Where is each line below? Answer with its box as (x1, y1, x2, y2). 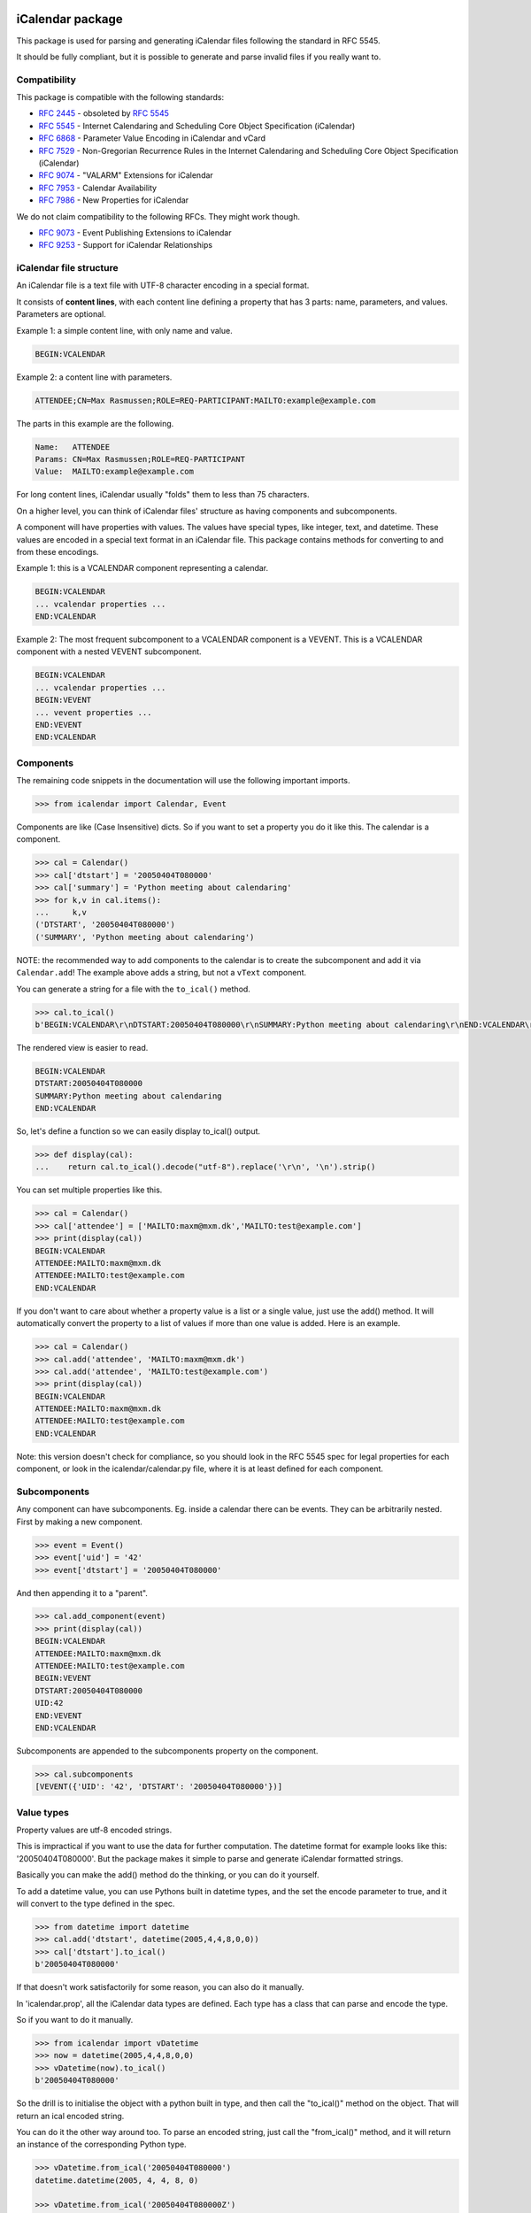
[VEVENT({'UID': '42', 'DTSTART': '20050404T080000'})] (35, 1782, 283, 1792)
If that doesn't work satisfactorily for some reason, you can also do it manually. (16, 1982, 304, 1993)
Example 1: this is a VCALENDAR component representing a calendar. (16, 563, 269, 574)
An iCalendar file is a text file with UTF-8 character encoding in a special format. (16, 280, 310, 291)
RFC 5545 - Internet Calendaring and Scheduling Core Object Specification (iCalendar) (38, 120, 356, 131)
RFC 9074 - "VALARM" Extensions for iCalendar (38, 170, 214, 181)
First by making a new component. (16, 1516, 143, 1527)
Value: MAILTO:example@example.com (35, 467, 195, 477)
